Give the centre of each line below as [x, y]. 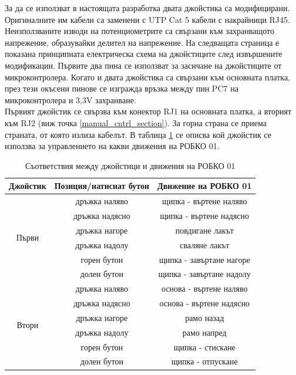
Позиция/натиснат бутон [102, 186]
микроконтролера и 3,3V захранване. [70, 99]
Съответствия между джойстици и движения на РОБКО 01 [130, 165]
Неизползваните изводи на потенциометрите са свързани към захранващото [139, 31]
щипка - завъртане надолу [204, 274]
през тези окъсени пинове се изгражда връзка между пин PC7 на [122, 88]
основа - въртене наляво [205, 288]
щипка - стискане [204, 347]
